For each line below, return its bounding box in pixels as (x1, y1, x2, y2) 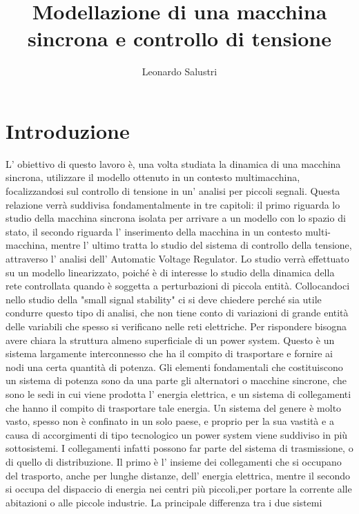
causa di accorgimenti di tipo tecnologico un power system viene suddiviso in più (6, 427, 348, 441)
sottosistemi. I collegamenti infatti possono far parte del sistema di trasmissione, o (6, 441, 353, 455)
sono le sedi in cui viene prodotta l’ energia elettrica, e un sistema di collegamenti (6, 386, 351, 401)
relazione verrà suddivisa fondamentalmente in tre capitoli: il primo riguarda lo (6, 197, 340, 211)
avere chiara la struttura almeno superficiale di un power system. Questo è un (6, 332, 335, 347)
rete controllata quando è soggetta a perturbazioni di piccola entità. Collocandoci (6, 278, 350, 293)
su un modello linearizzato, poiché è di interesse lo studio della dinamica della (6, 265, 335, 279)
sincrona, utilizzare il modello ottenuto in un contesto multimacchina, (6, 170, 300, 184)
